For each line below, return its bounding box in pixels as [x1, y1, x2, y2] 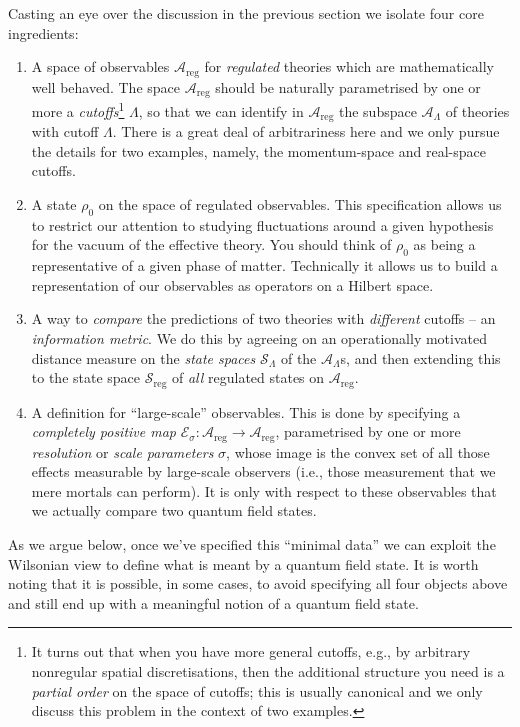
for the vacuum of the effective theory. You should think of [31, 234, 392, 255]
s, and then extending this [340, 347, 501, 368]
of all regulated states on [171, 367, 325, 388]
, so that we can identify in [138, 100, 304, 121]
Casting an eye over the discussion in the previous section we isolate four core [8, 3, 484, 23]
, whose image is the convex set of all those [226, 441, 490, 462]
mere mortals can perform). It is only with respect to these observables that [31, 480, 497, 501]
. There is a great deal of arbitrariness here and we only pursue [112, 121, 500, 142]
